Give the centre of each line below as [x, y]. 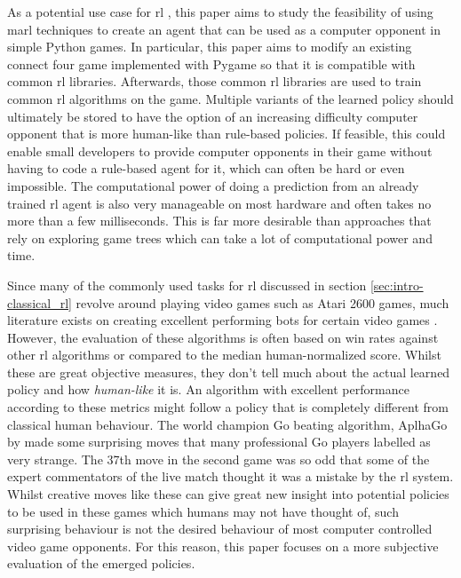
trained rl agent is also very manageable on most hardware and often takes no [219, 203]
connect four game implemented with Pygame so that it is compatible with [211, 63]
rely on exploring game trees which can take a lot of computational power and [220, 238]
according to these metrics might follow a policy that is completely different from [228, 407]
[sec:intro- [397, 285]
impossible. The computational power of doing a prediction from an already [213, 185]
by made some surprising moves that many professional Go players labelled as [219, 442]
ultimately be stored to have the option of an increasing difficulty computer [213, 116]
